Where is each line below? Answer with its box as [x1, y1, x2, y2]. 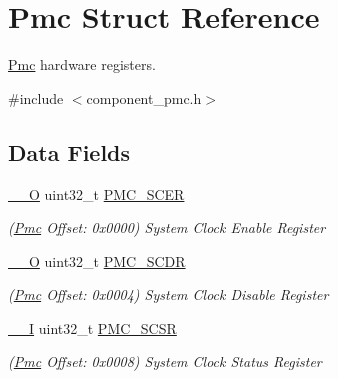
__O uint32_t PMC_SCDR [8, 250, 186, 271]
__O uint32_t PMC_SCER [8, 183, 185, 204]
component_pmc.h [86, 87, 202, 108]
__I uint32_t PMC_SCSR [8, 317, 177, 338]
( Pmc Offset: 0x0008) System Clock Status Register [8, 351, 322, 372]
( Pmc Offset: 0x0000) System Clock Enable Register [8, 217, 326, 238]
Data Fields [8, 136, 131, 167]
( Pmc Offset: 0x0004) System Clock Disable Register [8, 284, 329, 305]
